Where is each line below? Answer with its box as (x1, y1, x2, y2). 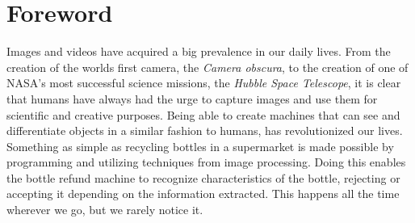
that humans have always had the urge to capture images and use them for (6, 90, 378, 107)
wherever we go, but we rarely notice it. (6, 201, 203, 218)
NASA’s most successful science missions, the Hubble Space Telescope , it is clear (6, 74, 401, 91)
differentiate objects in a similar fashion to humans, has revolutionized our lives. (6, 122, 403, 139)
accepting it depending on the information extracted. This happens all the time (6, 185, 400, 202)
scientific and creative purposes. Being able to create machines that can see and (6, 106, 400, 123)
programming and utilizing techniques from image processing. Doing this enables (6, 154, 406, 170)
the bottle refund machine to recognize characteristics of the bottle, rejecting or (6, 169, 400, 186)
